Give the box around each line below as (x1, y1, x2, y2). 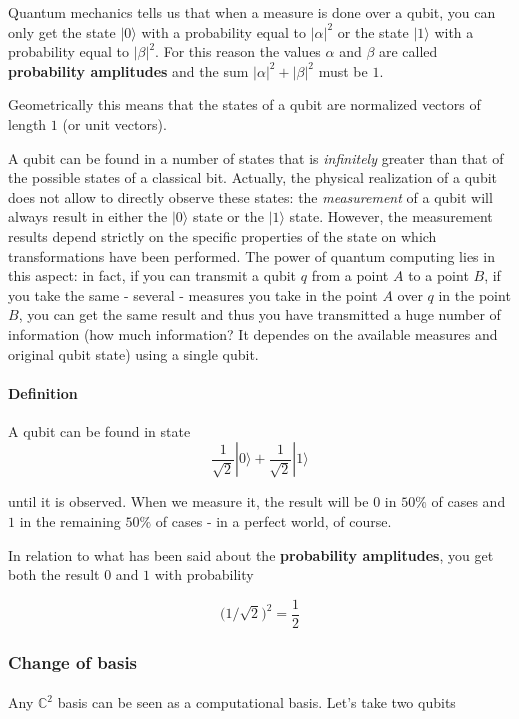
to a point (408, 265, 469, 286)
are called (379, 41, 438, 62)
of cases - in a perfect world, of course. (155, 511, 392, 532)
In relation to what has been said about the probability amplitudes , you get (8, 544, 494, 565)
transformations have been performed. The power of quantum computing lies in (8, 245, 495, 266)
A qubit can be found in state (8, 420, 191, 441)
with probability (154, 564, 254, 585)
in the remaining (19, 511, 121, 532)
